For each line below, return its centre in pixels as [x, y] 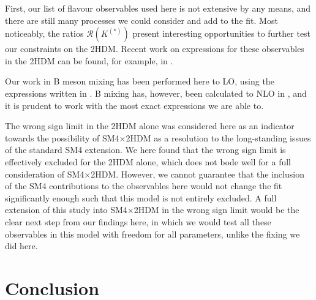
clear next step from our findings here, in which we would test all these [138, 221]
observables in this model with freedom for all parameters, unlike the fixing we [152, 234]
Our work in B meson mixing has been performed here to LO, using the [140, 81]
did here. [21, 246]
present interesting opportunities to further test [222, 33]
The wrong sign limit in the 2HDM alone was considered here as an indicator [150, 126]
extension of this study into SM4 [66, 210]
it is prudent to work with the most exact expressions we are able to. [134, 105]
